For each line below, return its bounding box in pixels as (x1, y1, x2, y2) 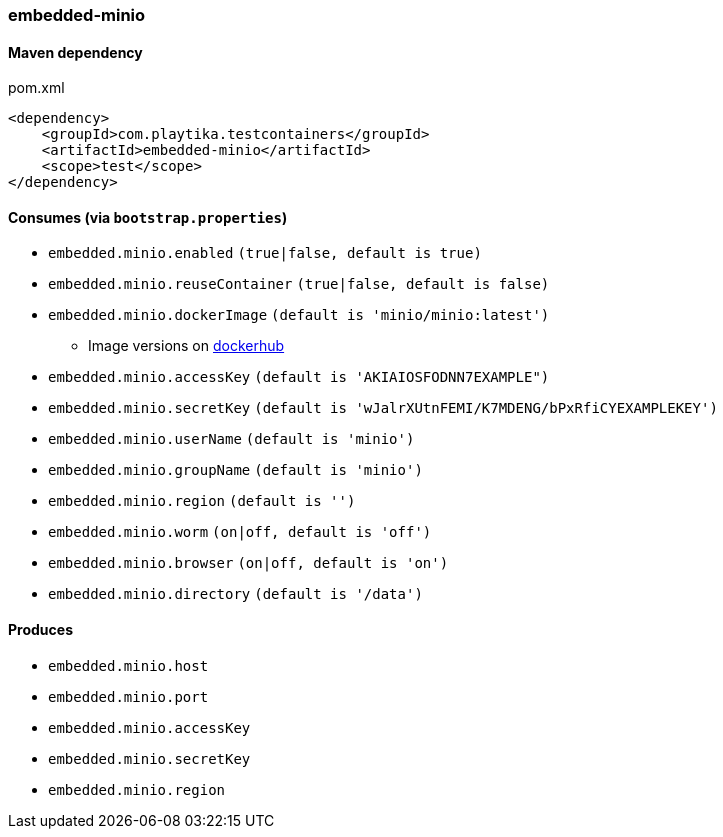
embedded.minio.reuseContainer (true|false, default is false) (48, 276, 550, 293)
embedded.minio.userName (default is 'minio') (48, 431, 415, 448)
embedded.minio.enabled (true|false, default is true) (48, 245, 482, 262)
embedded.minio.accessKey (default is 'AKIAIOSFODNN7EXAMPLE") (48, 369, 550, 386)
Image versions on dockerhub (88, 337, 285, 355)
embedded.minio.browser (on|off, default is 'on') (48, 555, 449, 572)
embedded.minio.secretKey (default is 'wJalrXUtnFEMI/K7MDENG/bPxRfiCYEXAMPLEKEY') (48, 400, 718, 417)
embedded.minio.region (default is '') (48, 493, 356, 510)
